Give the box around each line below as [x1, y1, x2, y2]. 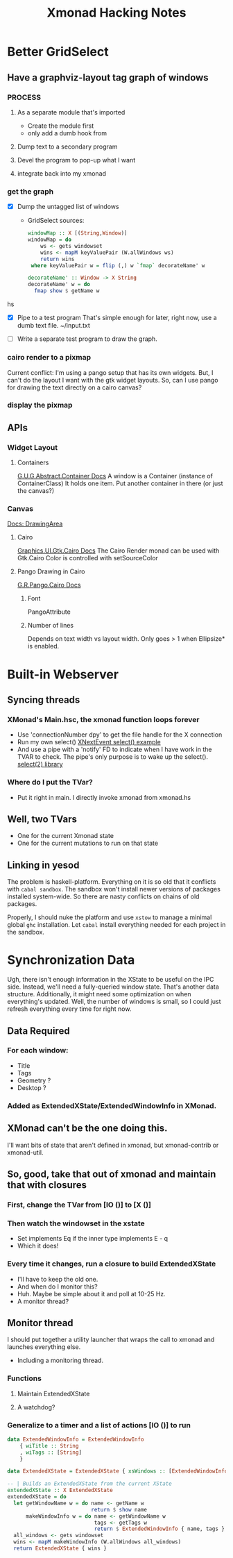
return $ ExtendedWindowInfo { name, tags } [94, 1525, 225, 1532]
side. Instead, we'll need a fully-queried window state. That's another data [7, 982, 220, 991]
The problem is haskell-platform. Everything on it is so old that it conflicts [7, 878, 216, 886]
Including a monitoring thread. [17, 1356, 104, 1365]
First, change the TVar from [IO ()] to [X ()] [7, 1200, 151, 1209]
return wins [40, 256, 75, 262]
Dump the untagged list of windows [17, 203, 119, 211]
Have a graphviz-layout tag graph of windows [7, 72, 209, 83]
